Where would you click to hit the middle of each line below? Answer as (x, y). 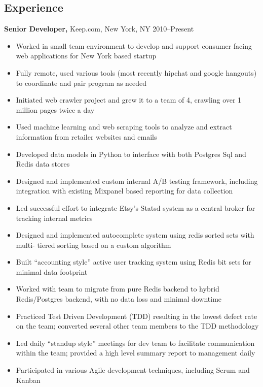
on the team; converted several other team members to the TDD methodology (137, 326)
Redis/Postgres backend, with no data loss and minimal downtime (119, 299)
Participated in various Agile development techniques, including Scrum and (133, 370)
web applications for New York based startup (86, 56)
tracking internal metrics (54, 218)
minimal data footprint (52, 271)
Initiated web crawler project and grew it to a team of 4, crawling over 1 (129, 100)
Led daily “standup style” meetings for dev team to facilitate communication (135, 343)
